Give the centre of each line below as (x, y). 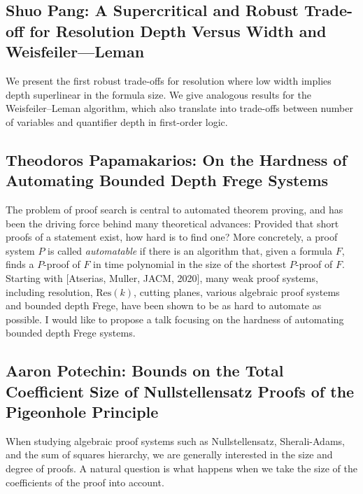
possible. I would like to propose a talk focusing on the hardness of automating (175, 319)
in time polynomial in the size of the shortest (190, 264)
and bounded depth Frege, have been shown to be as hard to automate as (164, 305)
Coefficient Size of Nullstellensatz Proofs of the (180, 391)
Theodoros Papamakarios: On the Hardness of (176, 159)
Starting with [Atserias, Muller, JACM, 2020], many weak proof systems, (162, 277)
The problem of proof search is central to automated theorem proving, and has (175, 209)
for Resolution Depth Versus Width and (178, 30)
